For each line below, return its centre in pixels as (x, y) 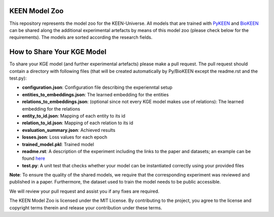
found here (33, 158)
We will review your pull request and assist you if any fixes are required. (84, 191)
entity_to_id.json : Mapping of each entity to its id (74, 116)
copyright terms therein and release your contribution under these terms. (86, 207)
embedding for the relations (51, 108)
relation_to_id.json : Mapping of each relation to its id (78, 123)
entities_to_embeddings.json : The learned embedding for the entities (95, 94)
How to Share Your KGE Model (58, 52)
